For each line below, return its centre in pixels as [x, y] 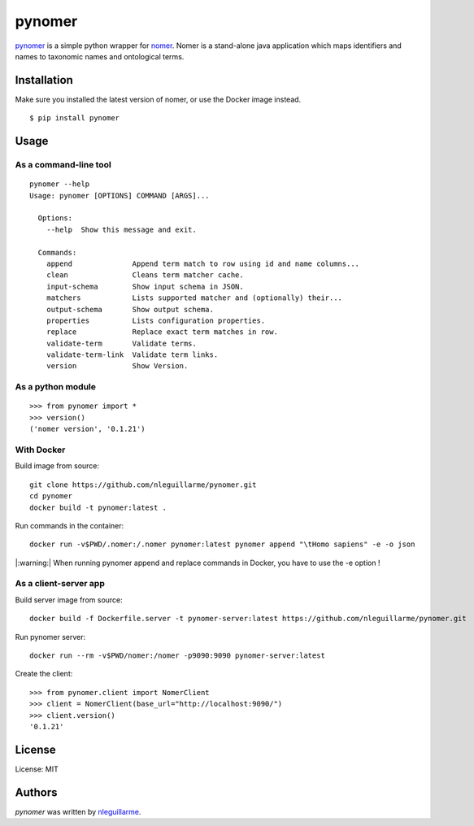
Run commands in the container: [70, 525]
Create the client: [44, 674]
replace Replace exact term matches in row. [162, 332]
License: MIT [37, 769]
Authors [36, 792]
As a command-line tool [63, 165]
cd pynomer [51, 496]
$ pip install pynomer [75, 118]
